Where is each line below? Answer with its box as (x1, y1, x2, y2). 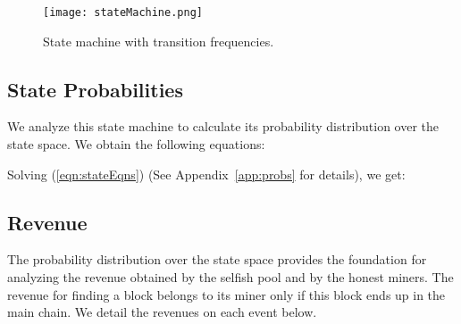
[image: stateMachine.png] (43, 6, 203, 19)
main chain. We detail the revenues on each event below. (7, 303, 317, 321)
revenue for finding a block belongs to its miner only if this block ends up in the (7, 285, 446, 303)
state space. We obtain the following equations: (7, 135, 265, 154)
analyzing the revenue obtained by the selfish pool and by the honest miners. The (7, 268, 454, 287)
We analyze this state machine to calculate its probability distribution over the (7, 117, 440, 136)
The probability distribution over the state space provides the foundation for (7, 250, 427, 269)
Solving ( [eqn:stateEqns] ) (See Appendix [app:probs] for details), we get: (7, 164, 406, 183)
